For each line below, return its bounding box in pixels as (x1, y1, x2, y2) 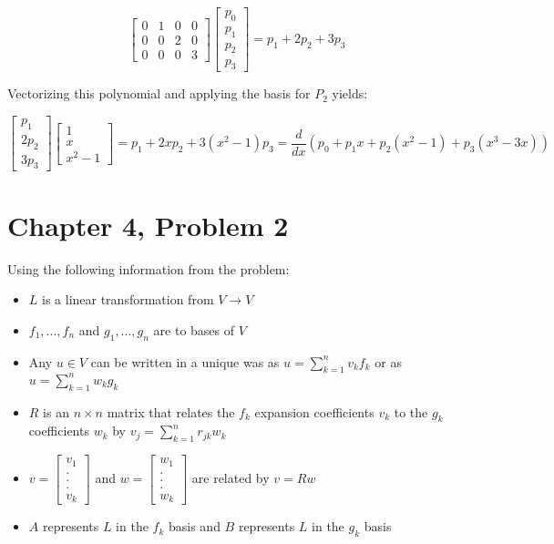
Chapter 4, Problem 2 (7, 206, 289, 243)
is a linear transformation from (42, 290, 214, 309)
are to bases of (153, 320, 235, 339)
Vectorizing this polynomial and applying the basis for (7, 84, 311, 103)
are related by (191, 468, 270, 488)
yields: (332, 84, 368, 103)
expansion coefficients (254, 402, 374, 421)
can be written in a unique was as (90, 352, 280, 371)
